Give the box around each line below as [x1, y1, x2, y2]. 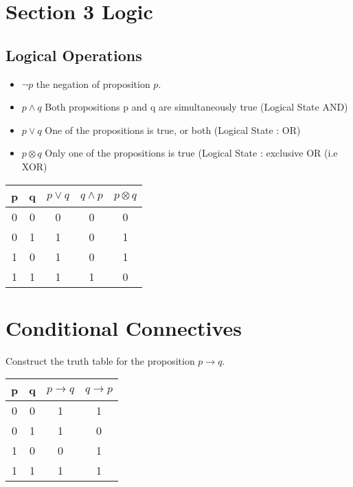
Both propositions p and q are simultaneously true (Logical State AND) [45, 100, 348, 114]
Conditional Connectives [5, 313, 242, 341]
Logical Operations [5, 44, 142, 65]
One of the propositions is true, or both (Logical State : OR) [45, 122, 301, 137]
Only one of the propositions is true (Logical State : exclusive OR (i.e [45, 146, 338, 160]
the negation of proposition [36, 76, 150, 91]
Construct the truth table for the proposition [5, 353, 195, 367]
